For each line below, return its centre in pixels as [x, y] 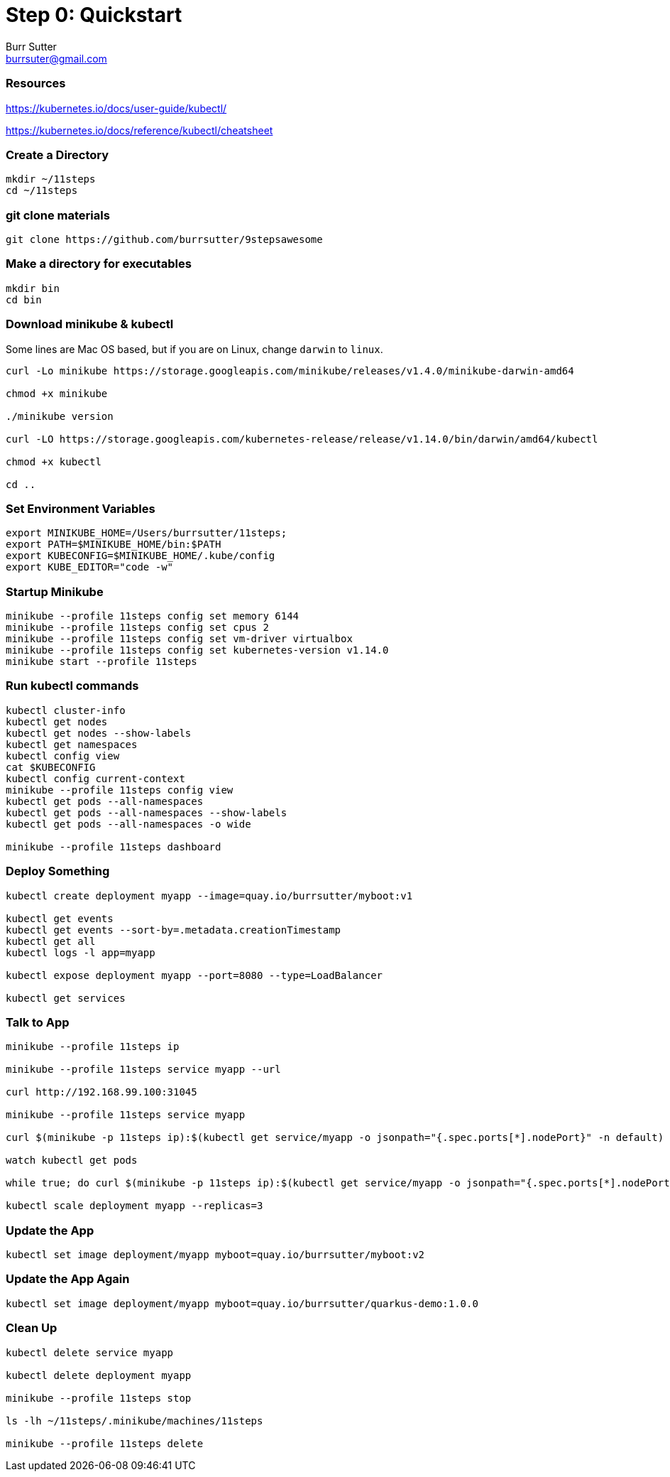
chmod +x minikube [57, 393]
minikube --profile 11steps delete [105, 1443]
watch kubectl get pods [72, 1160]
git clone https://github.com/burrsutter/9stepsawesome [164, 239]
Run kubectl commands [72, 686]
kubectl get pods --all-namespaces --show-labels [147, 812]
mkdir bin [33, 288]
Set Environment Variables [81, 508]
